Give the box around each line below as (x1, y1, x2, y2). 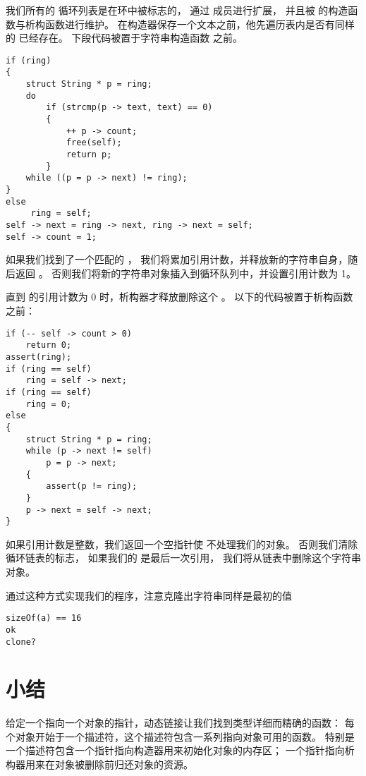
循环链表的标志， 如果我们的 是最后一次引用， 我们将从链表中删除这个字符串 (6, 550, 361, 565)
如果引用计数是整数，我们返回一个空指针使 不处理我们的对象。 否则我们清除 (6, 536, 358, 551)
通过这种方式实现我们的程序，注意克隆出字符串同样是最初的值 (6, 588, 292, 602)
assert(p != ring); (46, 481, 138, 492)
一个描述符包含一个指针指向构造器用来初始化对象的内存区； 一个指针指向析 (6, 743, 355, 758)
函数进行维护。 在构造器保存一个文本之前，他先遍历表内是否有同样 (44, 16, 355, 31)
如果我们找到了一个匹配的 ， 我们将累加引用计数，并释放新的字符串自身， (6, 252, 348, 267)
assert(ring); (6, 351, 72, 362)
